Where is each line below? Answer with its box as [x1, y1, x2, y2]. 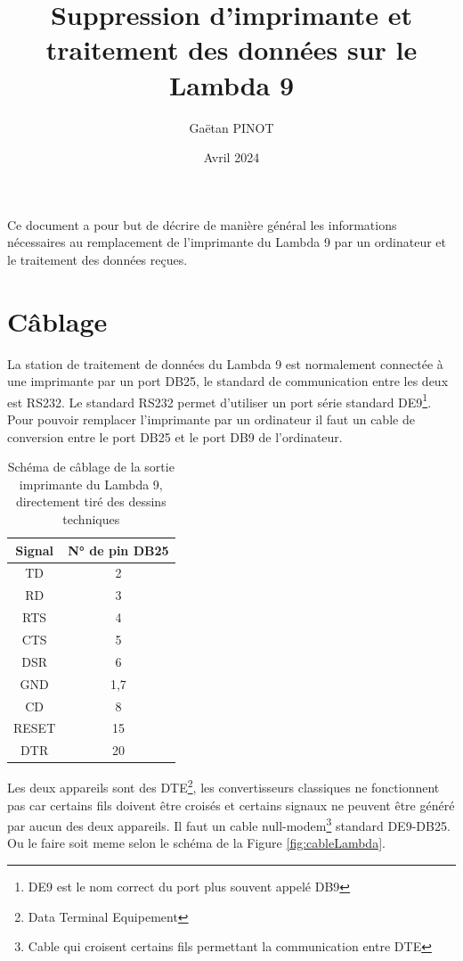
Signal [15, 540, 53, 559]
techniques [62, 510, 120, 528]
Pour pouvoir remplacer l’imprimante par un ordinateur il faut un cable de [7, 410, 415, 429]
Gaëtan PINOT [189, 118, 274, 136]
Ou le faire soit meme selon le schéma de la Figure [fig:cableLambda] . [7, 834, 386, 852]
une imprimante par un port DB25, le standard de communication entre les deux [7, 372, 449, 390]
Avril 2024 [203, 148, 260, 167]
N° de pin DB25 [68, 540, 169, 559]
